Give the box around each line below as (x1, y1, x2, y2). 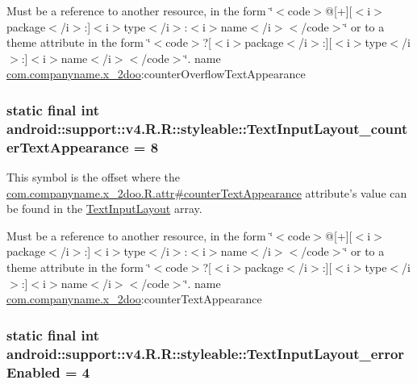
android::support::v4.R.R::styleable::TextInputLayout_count (6, 118, 408, 138)
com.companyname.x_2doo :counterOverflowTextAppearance (6, 65, 306, 82)
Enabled (6, 361, 60, 382)
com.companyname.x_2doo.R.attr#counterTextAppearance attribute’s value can (6, 184, 407, 201)
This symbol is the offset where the (6, 169, 180, 186)
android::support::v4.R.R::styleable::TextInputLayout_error (6, 343, 405, 363)
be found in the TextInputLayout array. (6, 200, 202, 217)
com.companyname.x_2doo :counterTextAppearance (6, 290, 262, 307)
